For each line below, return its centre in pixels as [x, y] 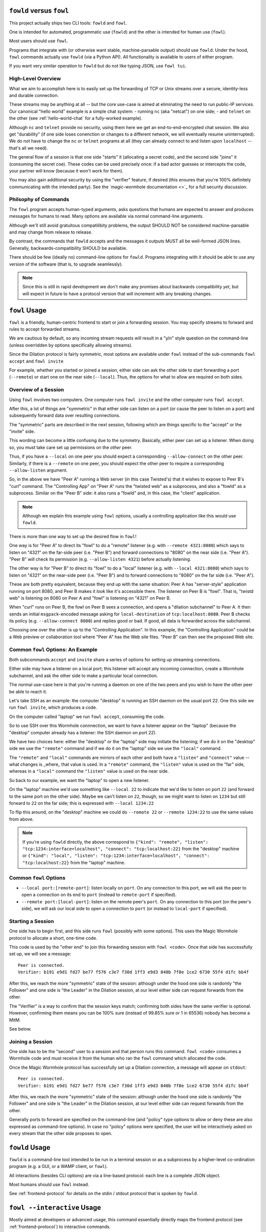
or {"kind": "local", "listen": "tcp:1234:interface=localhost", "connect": [116, 856]
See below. [20, 1029]
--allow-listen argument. [38, 470]
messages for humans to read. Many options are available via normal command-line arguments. [106, 216]
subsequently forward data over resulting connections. [65, 415]
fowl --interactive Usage [55, 1208]
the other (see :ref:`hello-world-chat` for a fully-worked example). [76, 118]
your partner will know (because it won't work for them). [66, 171]
